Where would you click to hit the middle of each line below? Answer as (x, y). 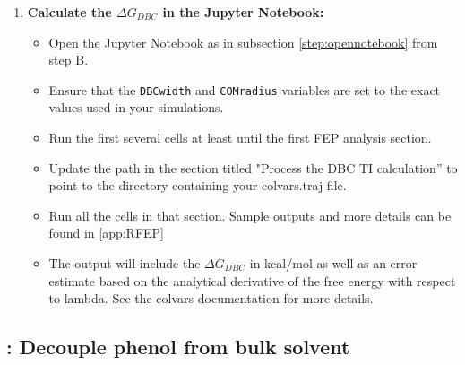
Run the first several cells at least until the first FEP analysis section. (240, 138)
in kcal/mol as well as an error (333, 263)
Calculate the (69, 12)
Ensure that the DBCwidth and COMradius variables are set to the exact (245, 89)
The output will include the (125, 263)
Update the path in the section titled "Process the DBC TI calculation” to (253, 167)
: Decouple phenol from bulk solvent (178, 347)
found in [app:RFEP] (106, 233)
